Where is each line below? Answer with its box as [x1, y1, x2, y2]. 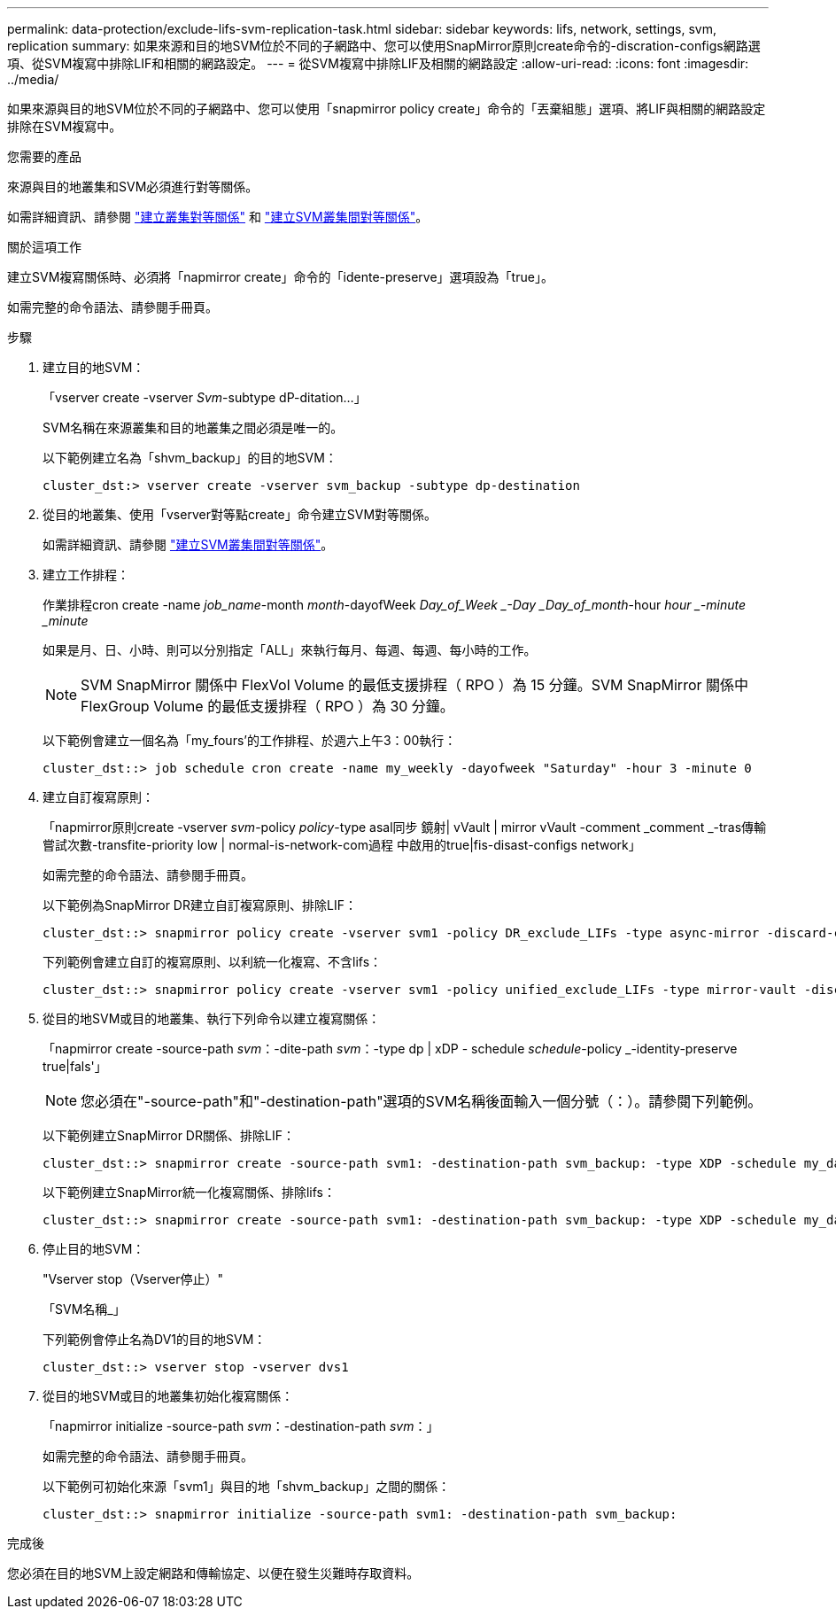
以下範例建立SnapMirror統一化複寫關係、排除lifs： [43, 1185, 336, 1200]
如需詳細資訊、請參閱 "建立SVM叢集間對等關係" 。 [43, 537, 334, 552]
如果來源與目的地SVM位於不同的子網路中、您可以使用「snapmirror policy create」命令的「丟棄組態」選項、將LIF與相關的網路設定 [7, 101, 766, 116]
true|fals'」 [43, 1059, 107, 1074]
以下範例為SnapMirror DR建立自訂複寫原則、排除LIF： [43, 897, 357, 913]
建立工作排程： [43, 567, 129, 582]
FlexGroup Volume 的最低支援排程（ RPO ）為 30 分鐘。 [81, 697, 454, 715]
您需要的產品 [7, 149, 81, 164]
